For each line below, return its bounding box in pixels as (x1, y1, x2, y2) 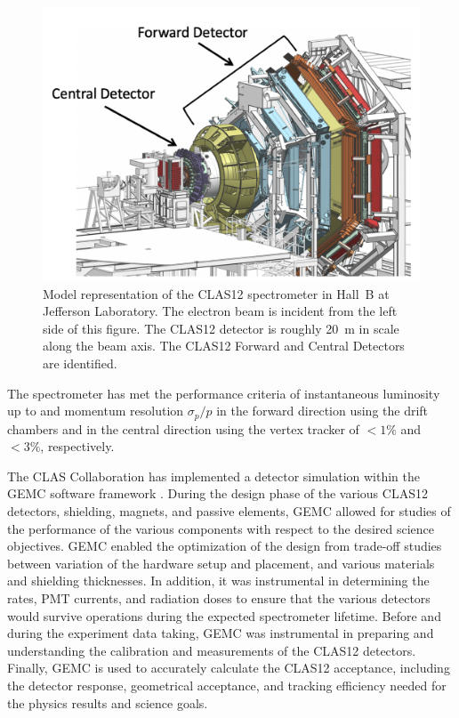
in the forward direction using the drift (216, 401, 429, 420)
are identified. (43, 354, 117, 373)
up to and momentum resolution (7, 401, 184, 420)
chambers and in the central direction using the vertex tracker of (7, 419, 359, 438)
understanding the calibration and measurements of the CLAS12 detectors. (7, 641, 416, 659)
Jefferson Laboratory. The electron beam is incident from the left (43, 302, 398, 320)
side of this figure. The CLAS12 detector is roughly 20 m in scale (43, 319, 399, 337)
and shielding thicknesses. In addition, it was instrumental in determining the (7, 571, 430, 590)
